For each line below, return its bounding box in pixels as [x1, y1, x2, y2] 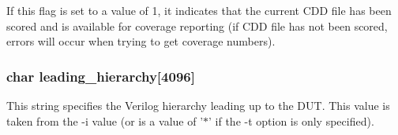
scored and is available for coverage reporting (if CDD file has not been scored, [6, 17, 388, 34]
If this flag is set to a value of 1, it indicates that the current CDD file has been [6, 2, 392, 18]
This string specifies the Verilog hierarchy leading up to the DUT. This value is [6, 97, 390, 113]
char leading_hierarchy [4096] [6, 66, 195, 86]
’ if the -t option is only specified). [208, 112, 374, 129]
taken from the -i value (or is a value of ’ [6, 112, 204, 129]
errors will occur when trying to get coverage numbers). [6, 33, 276, 49]
